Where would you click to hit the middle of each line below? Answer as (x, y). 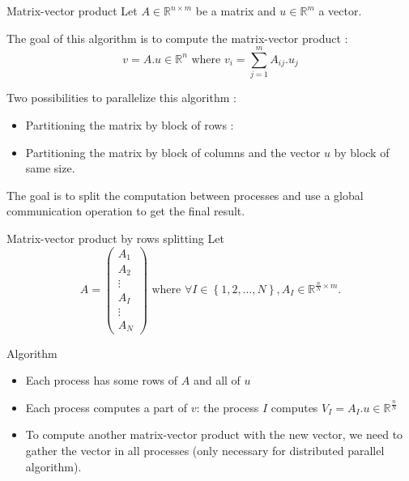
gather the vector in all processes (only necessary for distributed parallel (205, 450)
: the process (228, 407)
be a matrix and (236, 11)
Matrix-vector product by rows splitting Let (115, 238)
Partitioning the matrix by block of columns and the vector (173, 152)
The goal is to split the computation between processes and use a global (185, 195)
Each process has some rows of (102, 380)
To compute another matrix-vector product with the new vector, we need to (214, 434)
